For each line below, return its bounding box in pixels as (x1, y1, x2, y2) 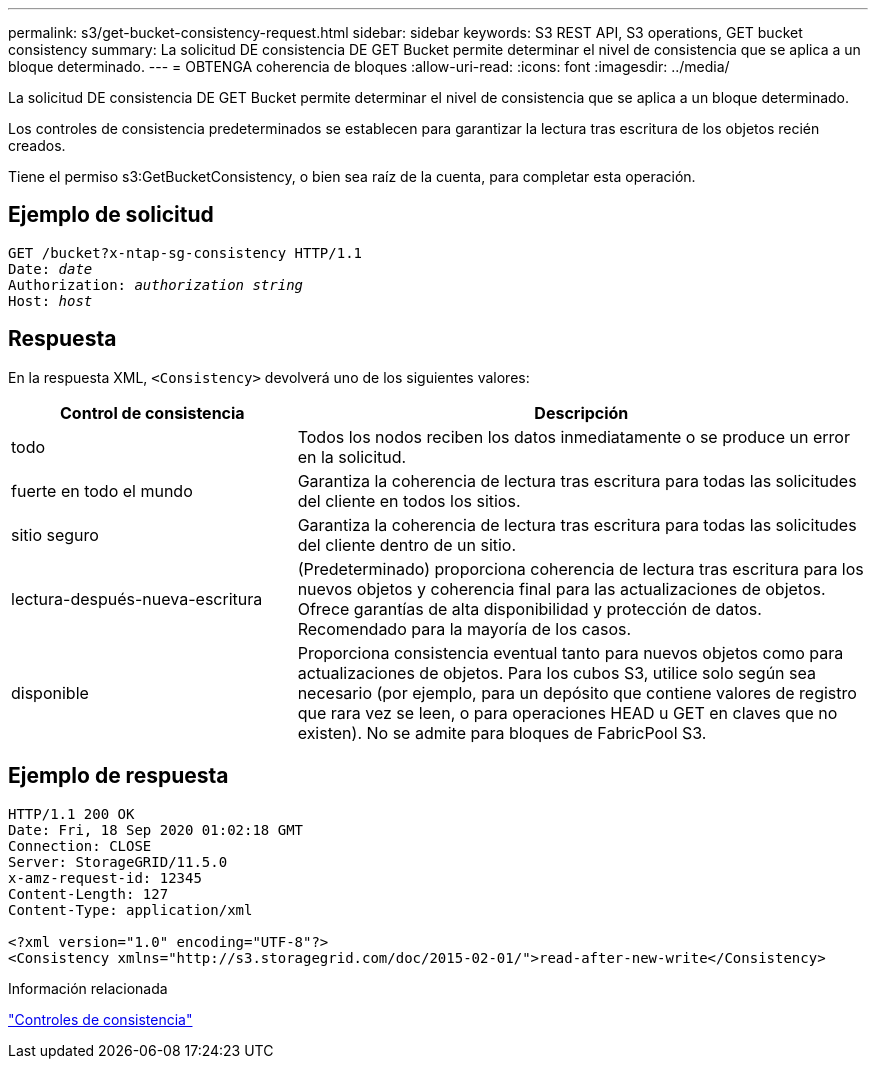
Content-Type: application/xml (8, 901, 253, 918)
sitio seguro (11, 524, 99, 545)
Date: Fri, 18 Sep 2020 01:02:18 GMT (8, 821, 304, 838)
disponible (11, 682, 89, 703)
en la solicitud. (297, 446, 407, 467)
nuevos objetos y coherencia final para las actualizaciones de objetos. (297, 578, 826, 599)
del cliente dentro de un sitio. (297, 534, 517, 555)
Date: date (8, 260, 93, 277)
